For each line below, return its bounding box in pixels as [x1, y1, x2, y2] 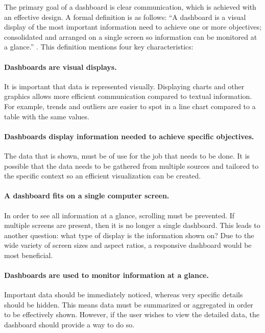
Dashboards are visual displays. [4, 61, 117, 72]
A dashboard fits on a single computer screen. [4, 190, 170, 201]
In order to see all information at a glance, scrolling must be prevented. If [4, 210, 235, 220]
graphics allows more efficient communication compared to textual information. [4, 91, 252, 101]
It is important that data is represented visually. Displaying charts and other [4, 81, 245, 91]
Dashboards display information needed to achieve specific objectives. [4, 131, 254, 141]
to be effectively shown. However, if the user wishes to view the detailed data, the [4, 309, 260, 320]
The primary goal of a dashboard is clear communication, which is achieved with [4, 2, 256, 12]
